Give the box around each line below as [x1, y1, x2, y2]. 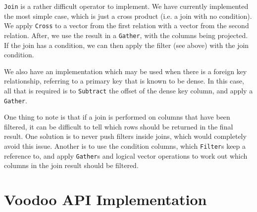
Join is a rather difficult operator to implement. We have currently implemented [4, 1, 249, 11]
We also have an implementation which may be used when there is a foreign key [4, 66, 247, 76]
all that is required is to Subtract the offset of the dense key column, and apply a [4, 85, 253, 95]
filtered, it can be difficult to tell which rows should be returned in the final [4, 121, 233, 131]
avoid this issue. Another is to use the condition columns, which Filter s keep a [4, 141, 246, 151]
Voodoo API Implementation [4, 189, 207, 210]
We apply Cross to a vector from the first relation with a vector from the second [4, 20, 249, 31]
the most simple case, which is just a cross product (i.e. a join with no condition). [4, 10, 252, 21]
